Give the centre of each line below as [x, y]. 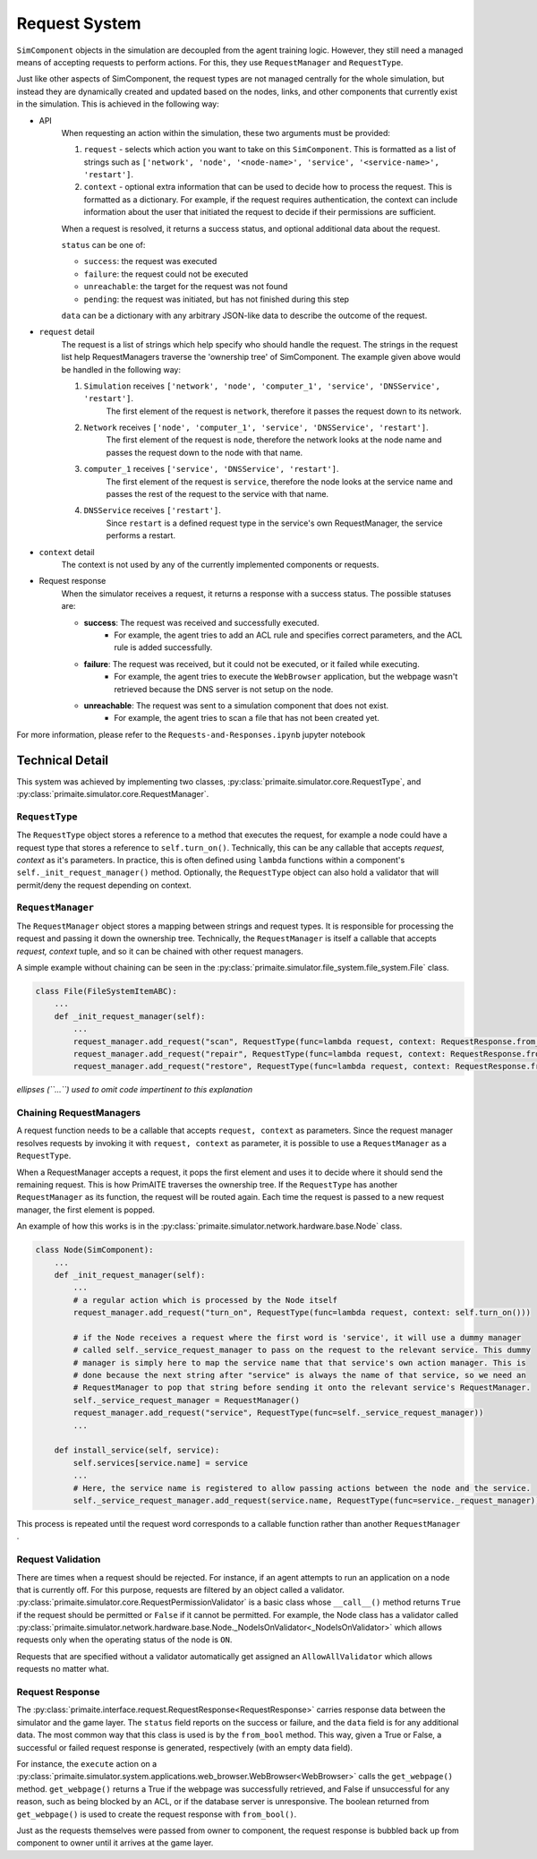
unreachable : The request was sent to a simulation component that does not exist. [236, 705]
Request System [79, 23]
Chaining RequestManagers [79, 1113]
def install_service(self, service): [137, 1450]
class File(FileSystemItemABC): [107, 991]
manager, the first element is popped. [86, 1210]
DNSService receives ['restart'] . [152, 510]
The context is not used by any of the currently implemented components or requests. [220, 565]
